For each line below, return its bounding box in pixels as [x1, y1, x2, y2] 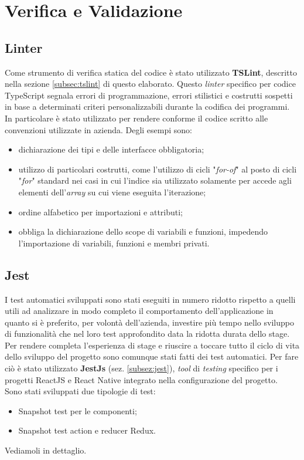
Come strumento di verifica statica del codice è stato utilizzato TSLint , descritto [5, 66, 297, 78]
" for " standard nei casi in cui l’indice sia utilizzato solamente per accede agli [18, 174, 292, 187]
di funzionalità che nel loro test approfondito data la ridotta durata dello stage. [5, 327, 290, 340]
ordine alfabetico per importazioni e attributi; [18, 205, 183, 218]
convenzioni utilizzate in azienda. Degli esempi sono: [5, 123, 192, 136]
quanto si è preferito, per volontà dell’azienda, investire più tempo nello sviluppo [5, 316, 294, 328]
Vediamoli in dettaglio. [5, 444, 87, 456]
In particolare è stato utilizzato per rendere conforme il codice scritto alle [5, 111, 268, 124]
